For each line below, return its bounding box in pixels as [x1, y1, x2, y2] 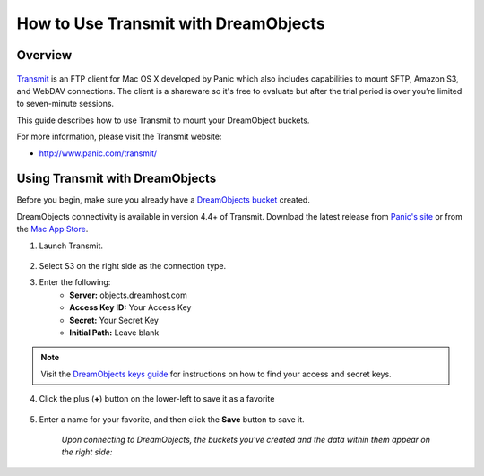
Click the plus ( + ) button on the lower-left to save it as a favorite [39, 394, 275, 404]
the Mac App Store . [16, 224, 89, 235]
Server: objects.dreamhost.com [69, 290, 187, 300]
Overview [16, 48, 73, 63]
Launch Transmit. [39, 240, 103, 251]
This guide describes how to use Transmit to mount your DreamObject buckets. [16, 115, 310, 125]
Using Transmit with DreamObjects [16, 171, 217, 186]
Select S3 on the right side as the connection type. [39, 260, 227, 271]
